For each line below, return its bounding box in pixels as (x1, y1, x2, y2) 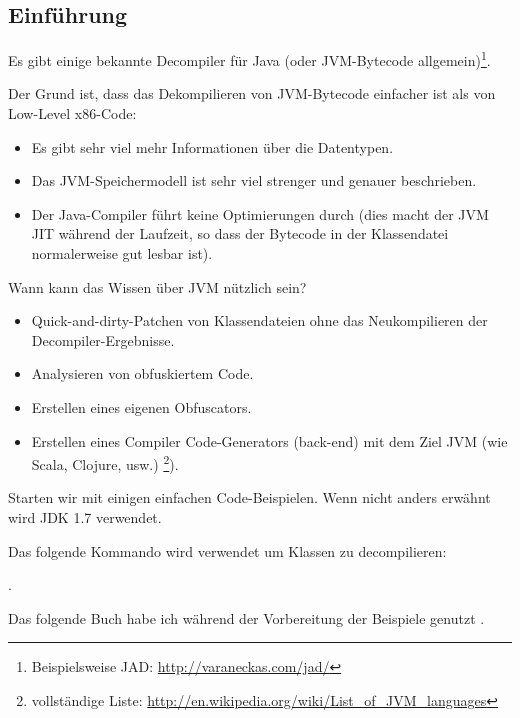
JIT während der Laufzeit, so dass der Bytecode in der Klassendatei (31, 223, 449, 244)
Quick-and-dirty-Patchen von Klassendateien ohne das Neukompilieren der (31, 310, 488, 331)
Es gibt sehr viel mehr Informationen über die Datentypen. (31, 136, 394, 157)
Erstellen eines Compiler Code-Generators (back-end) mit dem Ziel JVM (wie (31, 430, 508, 451)
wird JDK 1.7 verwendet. (8, 507, 162, 528)
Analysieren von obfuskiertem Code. (31, 363, 254, 384)
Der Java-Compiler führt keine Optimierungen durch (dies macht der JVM (31, 203, 489, 224)
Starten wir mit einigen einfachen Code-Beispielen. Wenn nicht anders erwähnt (8, 487, 491, 508)
